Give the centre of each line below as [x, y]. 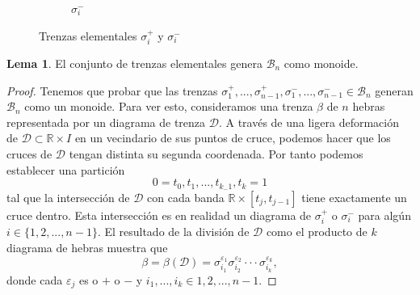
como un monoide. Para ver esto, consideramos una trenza [169, 106]
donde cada [35, 279]
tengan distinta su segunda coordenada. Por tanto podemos [216, 153]
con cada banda [186, 198]
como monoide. [321, 63]
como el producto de [317, 232]
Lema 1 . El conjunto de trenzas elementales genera [134, 63]
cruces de [29, 153]
